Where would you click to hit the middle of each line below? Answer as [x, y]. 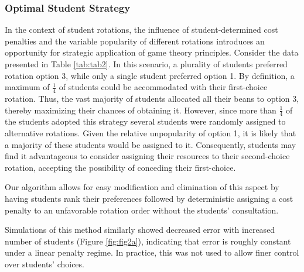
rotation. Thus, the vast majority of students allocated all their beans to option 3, [152, 99]
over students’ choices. [45, 264]
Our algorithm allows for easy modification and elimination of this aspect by [142, 187]
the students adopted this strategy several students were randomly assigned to [145, 121]
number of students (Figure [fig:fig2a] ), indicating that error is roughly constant [148, 241]
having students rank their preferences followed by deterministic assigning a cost [149, 198]
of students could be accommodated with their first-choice [163, 87]
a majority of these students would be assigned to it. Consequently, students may [151, 144]
